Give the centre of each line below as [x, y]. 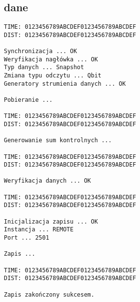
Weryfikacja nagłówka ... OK [51, 59]
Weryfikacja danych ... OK [47, 181]
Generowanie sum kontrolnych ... [58, 141]
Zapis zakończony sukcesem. [49, 294]
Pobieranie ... [28, 100]
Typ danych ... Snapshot [44, 67]
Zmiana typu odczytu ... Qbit [53, 75]
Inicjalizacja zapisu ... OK [51, 221]
